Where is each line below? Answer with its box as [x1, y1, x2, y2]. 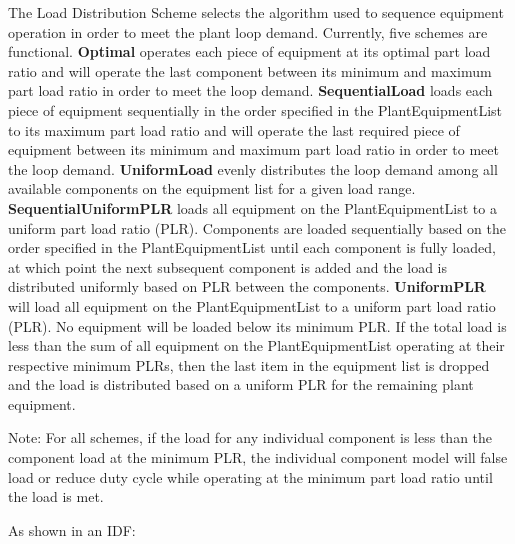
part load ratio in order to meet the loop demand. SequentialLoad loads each [8, 80, 493, 101]
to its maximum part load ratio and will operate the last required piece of [8, 119, 460, 140]
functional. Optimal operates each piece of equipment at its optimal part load [8, 41, 491, 62]
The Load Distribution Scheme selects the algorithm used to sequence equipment [8, 2, 504, 22]
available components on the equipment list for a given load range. [8, 178, 416, 199]
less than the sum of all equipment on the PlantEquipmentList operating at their [8, 335, 505, 356]
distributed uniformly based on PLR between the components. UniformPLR [8, 276, 486, 297]
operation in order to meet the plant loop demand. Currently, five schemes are [8, 21, 488, 42]
